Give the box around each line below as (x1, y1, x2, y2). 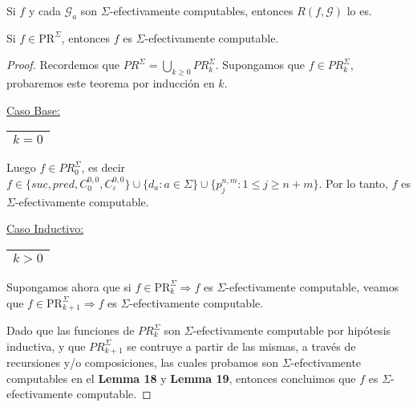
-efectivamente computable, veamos (225, 278, 399, 295)
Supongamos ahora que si (6, 278, 132, 295)
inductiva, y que (6, 337, 86, 354)
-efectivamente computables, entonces (109, 2, 294, 18)
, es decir (81, 159, 126, 176)
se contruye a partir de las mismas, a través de (127, 337, 356, 354)
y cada (28, 2, 61, 18)
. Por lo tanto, (318, 174, 388, 191)
